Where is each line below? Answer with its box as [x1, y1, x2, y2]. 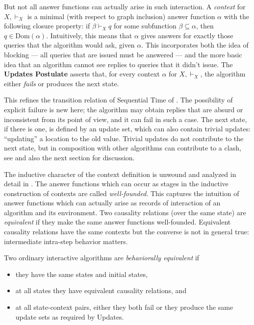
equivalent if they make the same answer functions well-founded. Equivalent [4, 217, 231, 227]
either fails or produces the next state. [4, 78, 119, 88]
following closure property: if [4, 21, 90, 31]
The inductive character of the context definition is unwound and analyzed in [4, 169, 236, 179]
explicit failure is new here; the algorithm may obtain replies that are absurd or [4, 104, 243, 114]
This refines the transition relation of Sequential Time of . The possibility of [4, 95, 233, 105]
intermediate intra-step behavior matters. [4, 236, 128, 246]
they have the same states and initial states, [15, 269, 148, 279]
